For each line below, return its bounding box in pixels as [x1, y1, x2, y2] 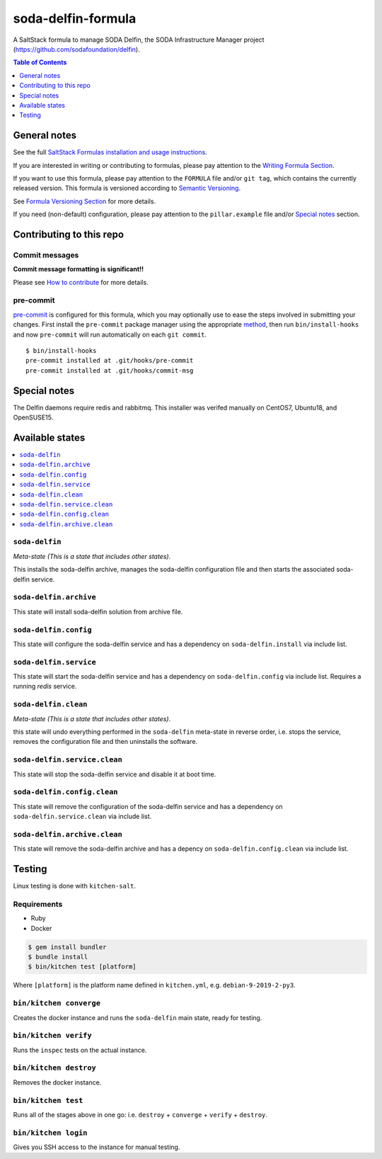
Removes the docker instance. [13, 1078, 102, 1087]
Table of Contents [13, 58, 67, 67]
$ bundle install [28, 953, 88, 961]
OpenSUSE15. [13, 413, 54, 422]
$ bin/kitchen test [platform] [28, 963, 137, 971]
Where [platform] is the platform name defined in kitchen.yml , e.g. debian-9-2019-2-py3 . [13, 981, 296, 990]
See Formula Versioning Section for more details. [13, 197, 156, 205]
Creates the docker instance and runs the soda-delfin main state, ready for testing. [13, 1013, 262, 1022]
